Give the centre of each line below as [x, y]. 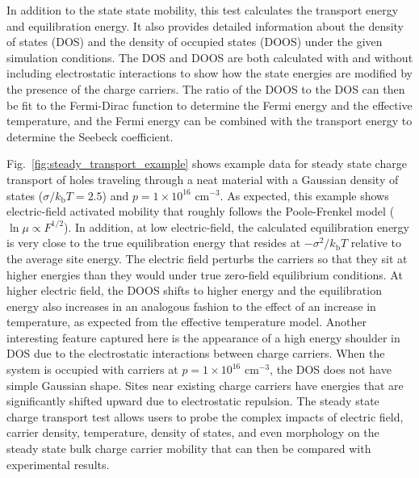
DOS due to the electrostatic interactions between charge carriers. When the [196, 353]
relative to [376, 243]
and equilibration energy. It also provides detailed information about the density [205, 25]
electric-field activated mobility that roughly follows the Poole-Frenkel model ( [201, 211]
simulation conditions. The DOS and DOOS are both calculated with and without [210, 57]
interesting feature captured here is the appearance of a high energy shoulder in [203, 337]
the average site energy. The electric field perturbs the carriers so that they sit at [207, 258]
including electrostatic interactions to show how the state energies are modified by [209, 73]
